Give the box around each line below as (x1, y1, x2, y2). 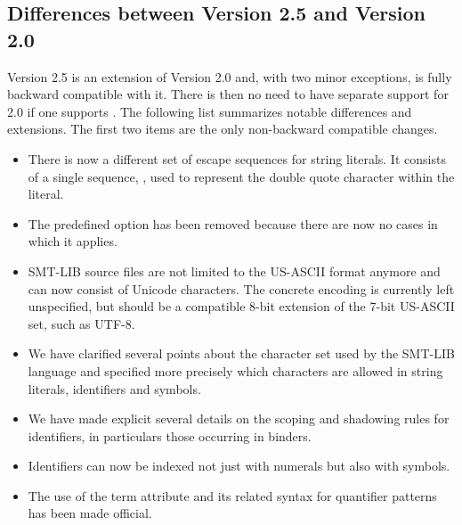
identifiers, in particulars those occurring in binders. (28, 426, 312, 445)
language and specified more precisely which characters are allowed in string (28, 361, 443, 380)
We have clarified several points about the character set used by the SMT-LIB (28, 344, 455, 363)
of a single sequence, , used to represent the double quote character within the (28, 167, 455, 185)
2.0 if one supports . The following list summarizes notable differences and (7, 102, 412, 120)
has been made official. (28, 504, 152, 522)
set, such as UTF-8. (28, 314, 135, 332)
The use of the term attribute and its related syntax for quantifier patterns (28, 486, 437, 504)
